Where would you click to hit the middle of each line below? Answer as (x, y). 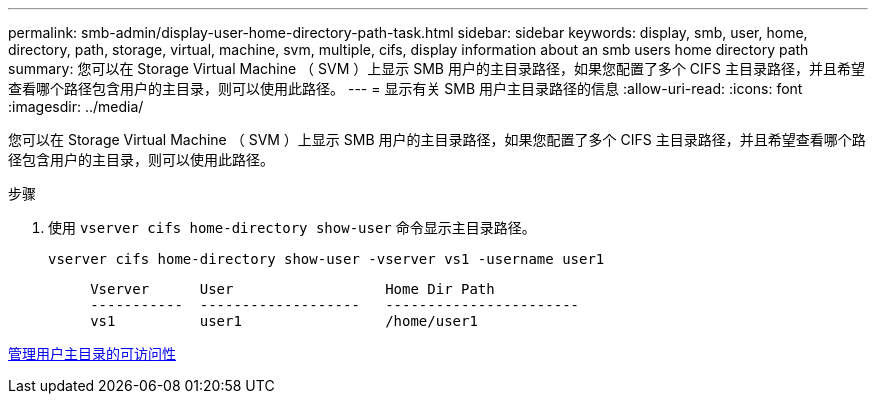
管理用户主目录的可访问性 (92, 353)
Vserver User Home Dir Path (292, 289)
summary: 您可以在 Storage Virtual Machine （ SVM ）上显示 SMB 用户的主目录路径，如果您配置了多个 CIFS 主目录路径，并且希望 (437, 68)
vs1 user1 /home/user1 (284, 321)
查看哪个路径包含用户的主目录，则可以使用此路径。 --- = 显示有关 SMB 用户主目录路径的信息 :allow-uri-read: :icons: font (405, 88)
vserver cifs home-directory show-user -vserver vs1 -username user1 (326, 259)
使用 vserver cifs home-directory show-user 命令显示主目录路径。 (292, 227)
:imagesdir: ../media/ (76, 106)
